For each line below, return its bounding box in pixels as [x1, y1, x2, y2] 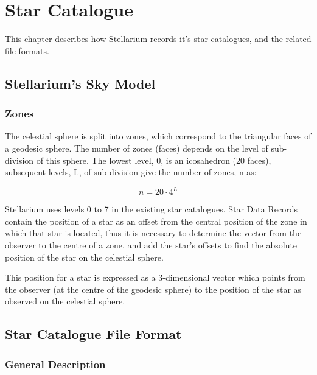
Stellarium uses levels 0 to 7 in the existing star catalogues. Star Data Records [5, 203, 298, 216]
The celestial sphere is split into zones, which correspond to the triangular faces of [5, 130, 312, 142]
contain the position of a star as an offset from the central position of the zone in [5, 214, 307, 227]
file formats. [5, 44, 49, 57]
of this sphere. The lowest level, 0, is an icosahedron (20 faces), [36, 153, 271, 166]
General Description [5, 356, 106, 371]
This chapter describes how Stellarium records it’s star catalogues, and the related [5, 32, 312, 45]
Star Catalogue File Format [5, 324, 182, 343]
